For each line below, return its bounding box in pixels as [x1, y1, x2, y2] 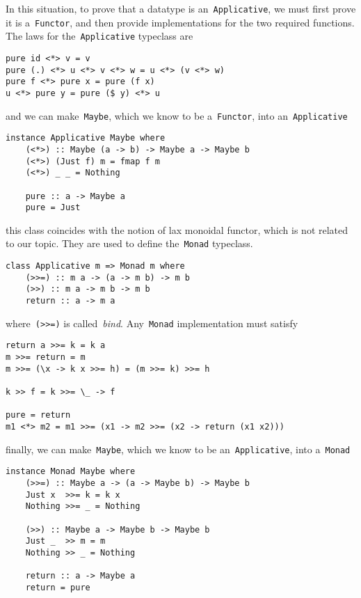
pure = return [6, 410, 71, 420]
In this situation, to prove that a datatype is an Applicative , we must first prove [6, 1, 356, 15]
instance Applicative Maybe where [6, 133, 166, 143]
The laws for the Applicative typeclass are [6, 29, 193, 43]
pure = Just [25, 203, 81, 213]
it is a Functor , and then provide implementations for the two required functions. [6, 15, 355, 29]
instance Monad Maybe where [6, 466, 136, 477]
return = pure [25, 582, 90, 592]
